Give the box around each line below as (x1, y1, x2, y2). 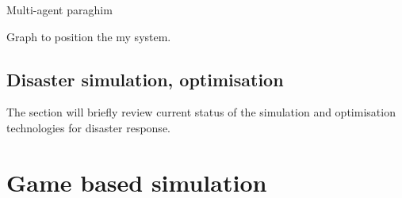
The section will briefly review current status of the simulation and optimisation (6, 104, 396, 120)
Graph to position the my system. (6, 28, 171, 44)
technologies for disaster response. (6, 119, 170, 135)
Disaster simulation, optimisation (6, 67, 284, 91)
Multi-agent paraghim (6, 2, 113, 17)
